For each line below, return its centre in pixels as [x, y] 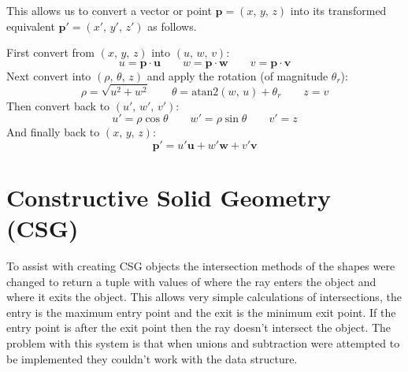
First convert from [50, 52]
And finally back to [53, 132]
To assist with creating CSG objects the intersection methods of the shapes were [201, 266]
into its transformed [338, 10]
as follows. [172, 26]
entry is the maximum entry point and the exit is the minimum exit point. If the [201, 312]
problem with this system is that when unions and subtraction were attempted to [203, 343]
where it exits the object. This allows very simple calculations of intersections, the [204, 297]
